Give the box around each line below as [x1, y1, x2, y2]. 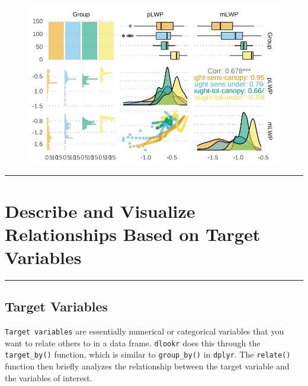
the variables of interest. [5, 371, 92, 384]
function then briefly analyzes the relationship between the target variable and [5, 360, 290, 372]
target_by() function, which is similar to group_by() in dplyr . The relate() [5, 348, 291, 361]
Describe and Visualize [5, 198, 195, 223]
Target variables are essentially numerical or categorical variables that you [5, 325, 284, 337]
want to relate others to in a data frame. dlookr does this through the [5, 336, 261, 349]
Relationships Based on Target [5, 221, 261, 246]
